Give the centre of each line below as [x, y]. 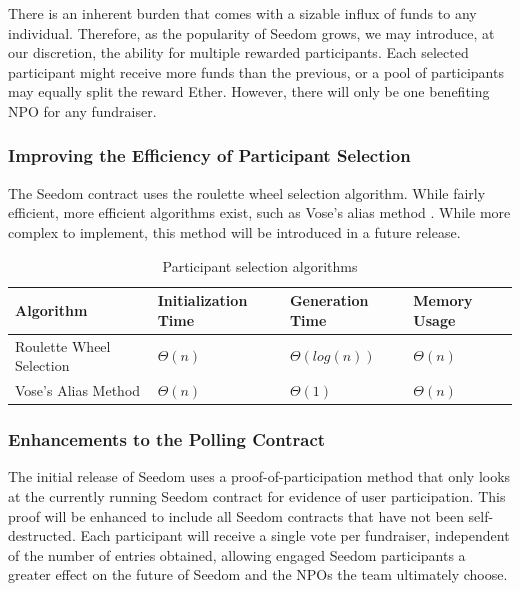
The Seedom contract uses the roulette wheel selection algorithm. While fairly [247, 192]
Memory [443, 300]
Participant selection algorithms [260, 265]
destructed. [42, 535]
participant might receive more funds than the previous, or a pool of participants [256, 71]
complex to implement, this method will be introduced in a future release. [234, 231]
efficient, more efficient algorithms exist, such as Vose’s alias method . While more [259, 212]
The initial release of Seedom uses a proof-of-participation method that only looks [259, 476]
